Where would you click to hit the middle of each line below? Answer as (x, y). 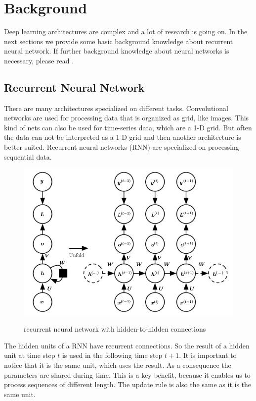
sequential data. (28, 156)
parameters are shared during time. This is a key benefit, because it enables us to (127, 374)
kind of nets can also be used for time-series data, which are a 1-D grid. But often (128, 127)
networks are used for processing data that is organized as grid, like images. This (127, 118)
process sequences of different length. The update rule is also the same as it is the (128, 384)
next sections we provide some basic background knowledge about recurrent (119, 41)
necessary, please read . (39, 60)
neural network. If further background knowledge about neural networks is (117, 51)
